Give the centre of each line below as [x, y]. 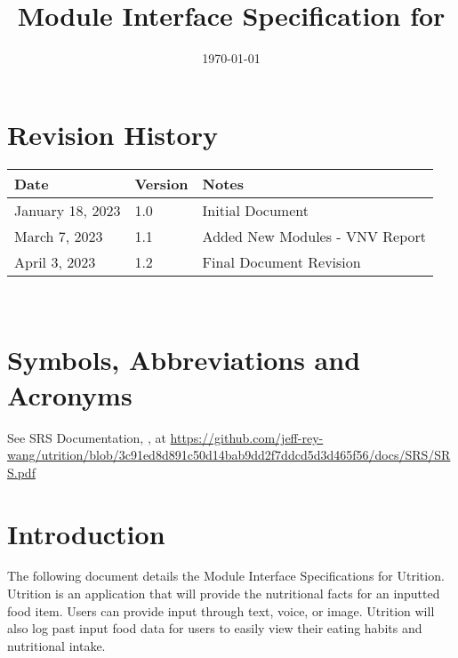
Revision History [112, 134]
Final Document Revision [281, 261]
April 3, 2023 [55, 261]
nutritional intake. [56, 645]
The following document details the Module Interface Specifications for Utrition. [226, 576]
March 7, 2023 [59, 236]
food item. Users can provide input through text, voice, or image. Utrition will [221, 610]
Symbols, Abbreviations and [184, 360]
